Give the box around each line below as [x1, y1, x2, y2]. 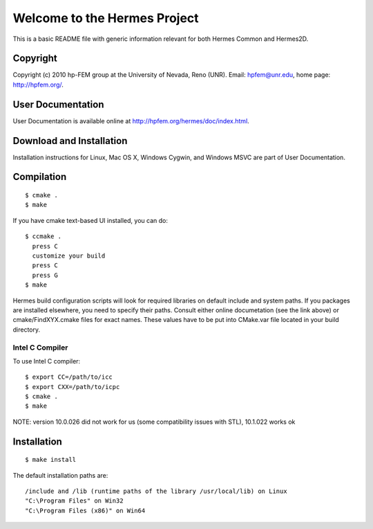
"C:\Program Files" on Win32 [25, 497, 124, 505]
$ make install [25, 456, 77, 464]
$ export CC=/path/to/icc [25, 373, 113, 381]
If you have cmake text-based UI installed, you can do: [12, 216, 169, 224]
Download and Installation [12, 135, 128, 147]
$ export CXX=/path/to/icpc [25, 383, 120, 391]
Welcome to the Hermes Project [12, 10, 200, 26]
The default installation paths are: [12, 471, 108, 479]
